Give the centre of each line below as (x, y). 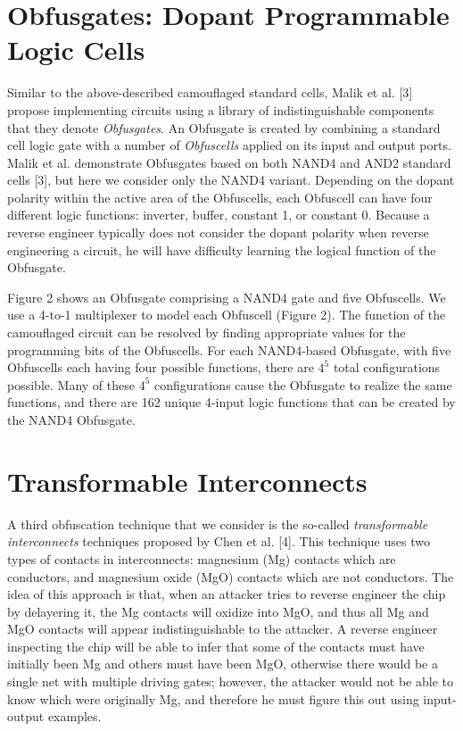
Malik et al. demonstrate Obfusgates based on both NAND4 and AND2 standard (229, 162)
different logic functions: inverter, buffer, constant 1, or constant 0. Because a (219, 215)
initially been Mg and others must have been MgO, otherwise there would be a (223, 664)
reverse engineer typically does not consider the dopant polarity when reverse (218, 233)
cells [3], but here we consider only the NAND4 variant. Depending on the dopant (231, 180)
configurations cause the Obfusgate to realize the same (303, 384)
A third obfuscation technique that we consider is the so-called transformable (218, 523)
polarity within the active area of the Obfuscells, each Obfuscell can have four (220, 197)
